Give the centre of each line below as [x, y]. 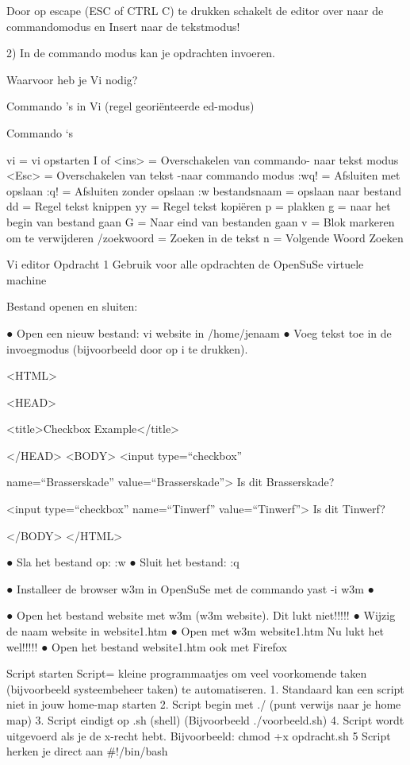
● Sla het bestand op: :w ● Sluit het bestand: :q [123, 562]
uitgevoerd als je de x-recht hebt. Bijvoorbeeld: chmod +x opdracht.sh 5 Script [199, 735]
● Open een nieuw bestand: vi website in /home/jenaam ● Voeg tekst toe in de [199, 332]
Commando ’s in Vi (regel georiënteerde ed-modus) [130, 106]
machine [27, 279]
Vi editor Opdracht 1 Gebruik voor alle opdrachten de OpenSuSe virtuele [185, 264]
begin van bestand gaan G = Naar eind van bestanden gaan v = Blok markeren [201, 221]
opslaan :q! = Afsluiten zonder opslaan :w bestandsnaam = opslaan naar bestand [204, 190]
